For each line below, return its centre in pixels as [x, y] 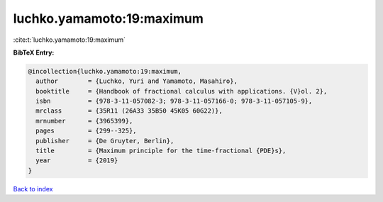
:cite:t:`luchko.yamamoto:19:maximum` [70, 40]
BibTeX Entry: [34, 52]
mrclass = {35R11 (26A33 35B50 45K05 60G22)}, [129, 111]
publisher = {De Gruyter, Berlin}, [105, 141]
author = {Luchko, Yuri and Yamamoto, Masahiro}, [137, 81]
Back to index [33, 189]
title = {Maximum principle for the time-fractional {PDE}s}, [161, 151]
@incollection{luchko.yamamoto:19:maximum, [105, 71]
